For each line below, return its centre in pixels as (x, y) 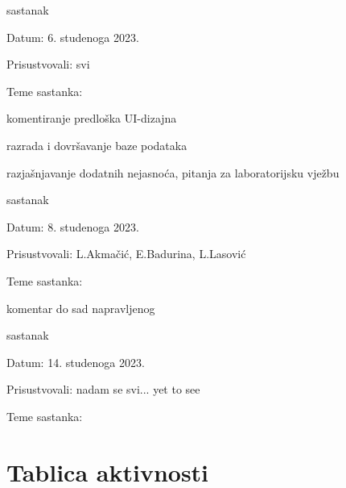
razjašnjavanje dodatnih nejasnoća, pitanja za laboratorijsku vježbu (173, 172)
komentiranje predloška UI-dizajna (92, 118)
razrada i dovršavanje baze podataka (97, 145)
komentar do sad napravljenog (81, 308)
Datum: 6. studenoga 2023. (73, 37)
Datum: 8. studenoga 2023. (73, 226)
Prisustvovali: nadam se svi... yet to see (103, 389)
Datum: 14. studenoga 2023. (76, 362)
